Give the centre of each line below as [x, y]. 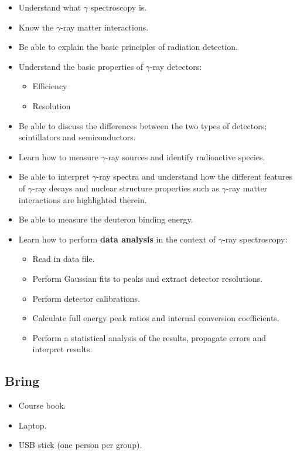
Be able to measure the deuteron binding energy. [106, 219]
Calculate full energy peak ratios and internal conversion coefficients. [156, 318]
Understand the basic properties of [81, 66]
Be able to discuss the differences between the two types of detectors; [143, 125]
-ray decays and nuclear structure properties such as [126, 188]
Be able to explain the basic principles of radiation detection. [128, 47]
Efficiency [50, 86]
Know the [36, 27]
